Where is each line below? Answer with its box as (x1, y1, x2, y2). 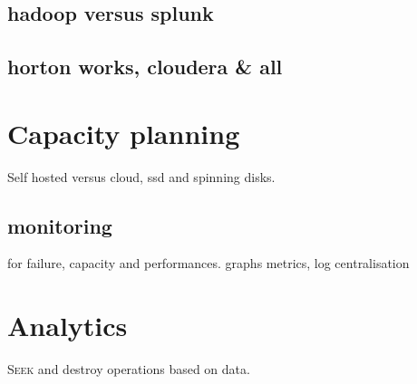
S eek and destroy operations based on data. (7, 360, 250, 379)
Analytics (7, 307, 128, 344)
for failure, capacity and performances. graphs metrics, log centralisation (7, 254, 410, 273)
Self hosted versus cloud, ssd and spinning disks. (7, 167, 276, 186)
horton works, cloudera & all (7, 53, 283, 81)
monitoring (7, 211, 112, 239)
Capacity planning (7, 114, 240, 151)
